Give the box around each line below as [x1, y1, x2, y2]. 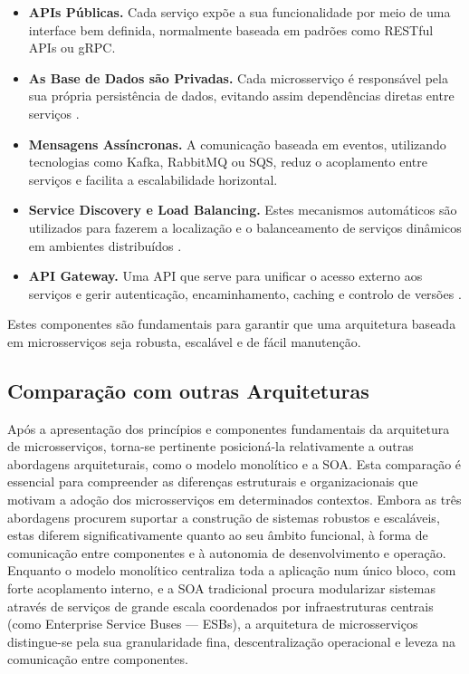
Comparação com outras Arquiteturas [7, 376, 369, 404]
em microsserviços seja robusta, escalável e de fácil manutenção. [7, 332, 361, 351]
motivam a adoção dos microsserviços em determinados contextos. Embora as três [7, 490, 462, 509]
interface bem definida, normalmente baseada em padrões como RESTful [28, 20, 434, 39]
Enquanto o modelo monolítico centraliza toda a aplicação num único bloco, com [7, 561, 456, 580]
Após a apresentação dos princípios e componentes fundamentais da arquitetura [7, 419, 450, 438]
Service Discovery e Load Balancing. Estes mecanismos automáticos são [28, 200, 457, 219]
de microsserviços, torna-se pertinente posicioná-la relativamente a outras [7, 437, 414, 456]
